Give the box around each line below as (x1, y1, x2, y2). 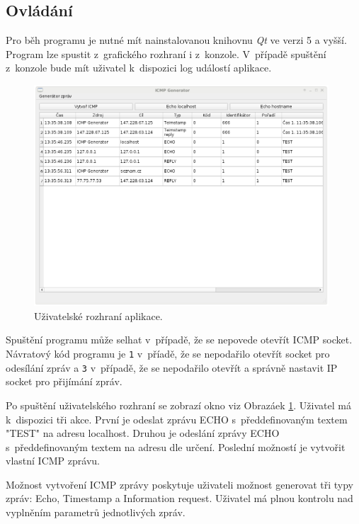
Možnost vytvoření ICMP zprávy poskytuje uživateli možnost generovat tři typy (6, 477, 353, 491)
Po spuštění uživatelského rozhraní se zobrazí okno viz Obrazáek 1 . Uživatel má (6, 397, 351, 412)
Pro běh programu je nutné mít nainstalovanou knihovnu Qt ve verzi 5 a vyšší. (6, 33, 347, 47)
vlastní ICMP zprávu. (6, 453, 100, 468)
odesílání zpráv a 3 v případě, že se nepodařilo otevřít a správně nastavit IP (6, 360, 338, 375)
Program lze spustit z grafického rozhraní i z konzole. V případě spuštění (6, 46, 326, 61)
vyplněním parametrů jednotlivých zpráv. (6, 505, 186, 520)
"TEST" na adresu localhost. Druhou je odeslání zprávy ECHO (6, 426, 280, 440)
